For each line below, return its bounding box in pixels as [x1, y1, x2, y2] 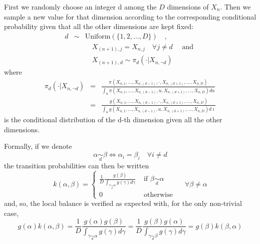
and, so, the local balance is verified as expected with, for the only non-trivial [4, 198, 242, 208]
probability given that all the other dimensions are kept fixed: [4, 21, 193, 32]
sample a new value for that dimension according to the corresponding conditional [4, 11, 256, 22]
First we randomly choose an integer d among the [4, 2, 157, 12]
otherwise [143, 191, 173, 198]
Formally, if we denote [4, 141, 72, 151]
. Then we [220, 2, 251, 12]
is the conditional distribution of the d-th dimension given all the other [4, 114, 222, 125]
